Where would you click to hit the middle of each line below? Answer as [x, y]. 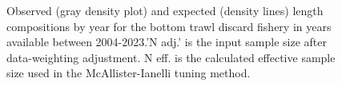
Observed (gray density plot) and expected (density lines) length [165, 10]
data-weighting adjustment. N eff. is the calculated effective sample [171, 57]
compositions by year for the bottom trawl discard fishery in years [169, 26]
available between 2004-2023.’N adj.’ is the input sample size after [167, 42]
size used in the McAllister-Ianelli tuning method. [129, 73]
